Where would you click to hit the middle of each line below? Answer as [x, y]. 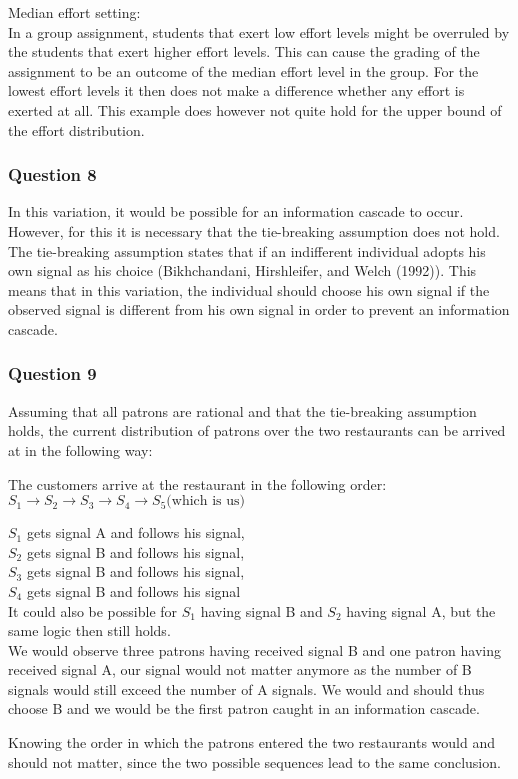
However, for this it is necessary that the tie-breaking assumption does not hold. [254, 230]
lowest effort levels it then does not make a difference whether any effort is [236, 90]
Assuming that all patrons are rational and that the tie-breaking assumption [242, 410]
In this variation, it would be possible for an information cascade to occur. [236, 211]
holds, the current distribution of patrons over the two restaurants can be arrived [257, 430]
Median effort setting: [74, 12]
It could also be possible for [93, 610]
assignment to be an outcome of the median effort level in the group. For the [243, 70]
